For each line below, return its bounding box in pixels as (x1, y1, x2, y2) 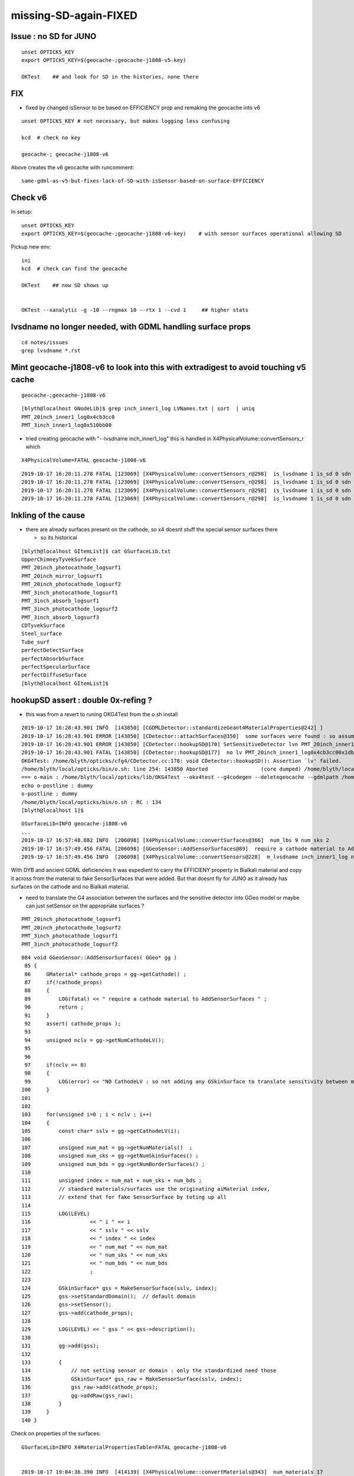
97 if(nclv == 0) (24, 1062, 87, 1068)
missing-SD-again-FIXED (11, 9, 138, 22)
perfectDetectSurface (21, 647, 84, 654)
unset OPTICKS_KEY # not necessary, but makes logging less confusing (21, 118, 230, 125)
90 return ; (24, 1004, 84, 1011)
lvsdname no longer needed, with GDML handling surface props (11, 322, 251, 332)
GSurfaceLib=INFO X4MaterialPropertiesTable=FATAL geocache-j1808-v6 (21, 1444, 227, 1451)
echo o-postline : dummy (21, 782, 93, 789)
